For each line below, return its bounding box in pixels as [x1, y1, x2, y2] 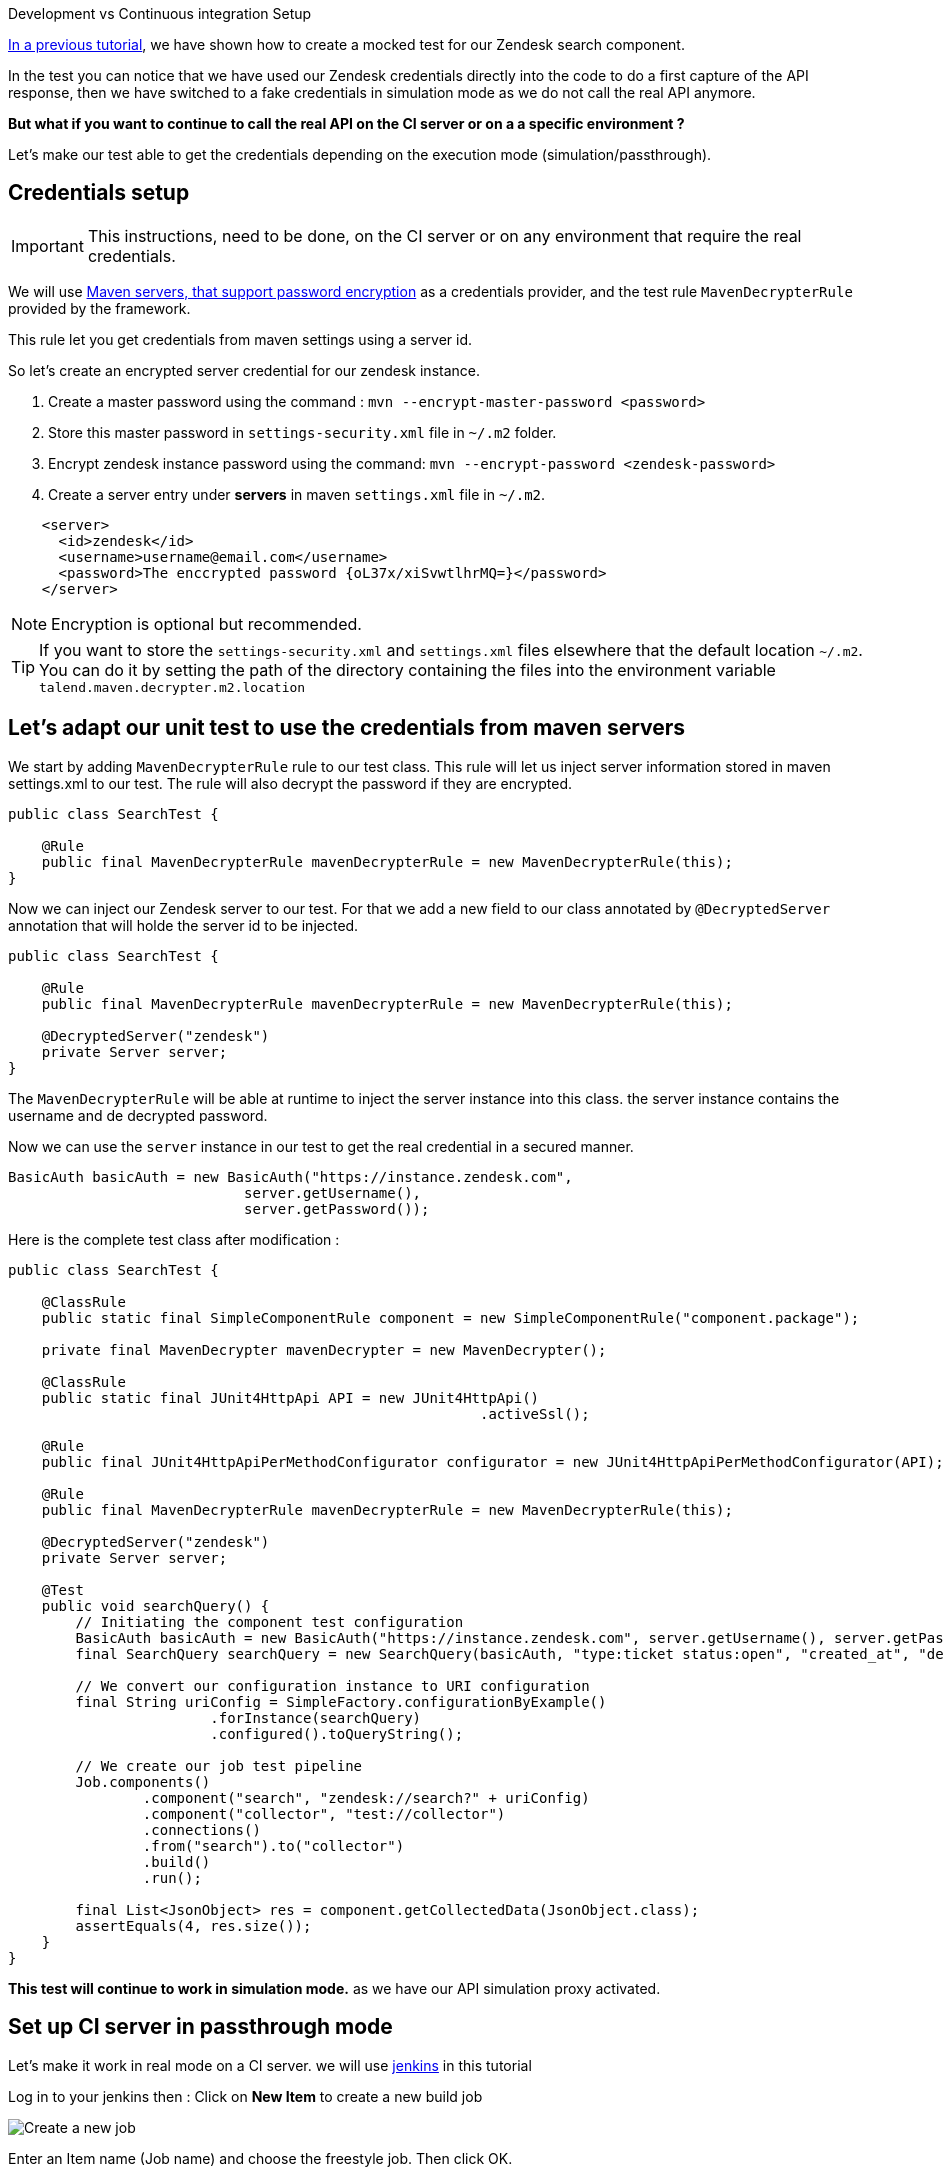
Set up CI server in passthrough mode [8, 2014, 393, 2040]
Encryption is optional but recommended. [51, 613, 362, 634]
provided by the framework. [8, 299, 191, 317]
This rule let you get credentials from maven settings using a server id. [8, 330, 473, 348]
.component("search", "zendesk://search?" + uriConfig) [142, 1789, 590, 1806]
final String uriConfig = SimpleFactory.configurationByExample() [75, 1693, 607, 1710]
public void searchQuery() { [41, 1597, 270, 1614]
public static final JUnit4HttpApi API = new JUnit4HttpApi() [41, 1389, 540, 1406]
